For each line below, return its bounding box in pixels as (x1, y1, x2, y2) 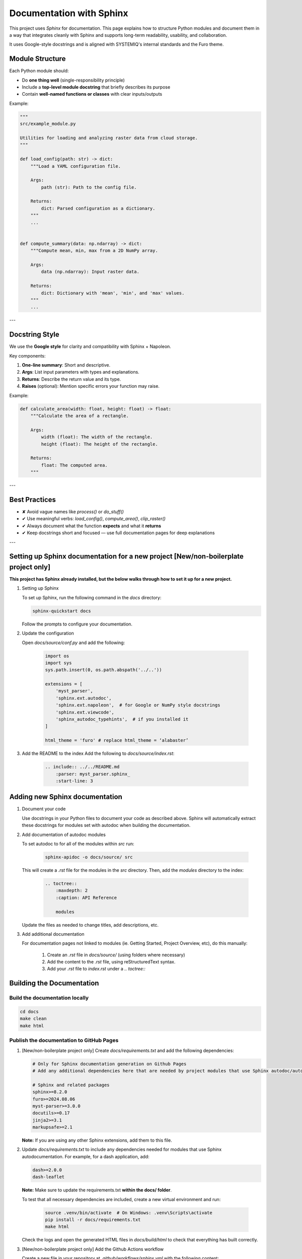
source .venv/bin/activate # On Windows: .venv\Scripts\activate (45, 1210, 212, 1216)
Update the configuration (22, 630, 74, 637)
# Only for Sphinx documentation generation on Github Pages (32, 1061, 187, 1067)
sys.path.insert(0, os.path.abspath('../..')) (45, 667, 162, 673)
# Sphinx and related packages (32, 1082, 110, 1088)
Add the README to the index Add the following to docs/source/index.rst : (22, 750, 175, 756)
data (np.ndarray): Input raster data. (41, 269, 139, 274)
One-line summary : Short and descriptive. (22, 362, 111, 368)
